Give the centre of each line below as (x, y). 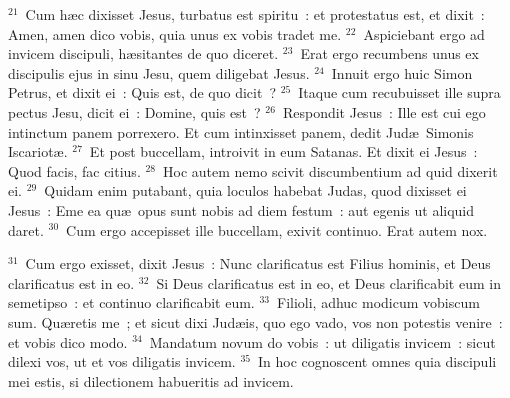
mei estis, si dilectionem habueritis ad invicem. (151, 380)
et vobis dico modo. (68, 341)
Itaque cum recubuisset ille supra (399, 92)
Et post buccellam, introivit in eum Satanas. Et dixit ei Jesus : (283, 151)
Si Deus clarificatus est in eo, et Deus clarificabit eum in (328, 282)
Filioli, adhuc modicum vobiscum (378, 302)
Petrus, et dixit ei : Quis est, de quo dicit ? (142, 92)
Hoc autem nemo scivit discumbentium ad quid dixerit (330, 170)
